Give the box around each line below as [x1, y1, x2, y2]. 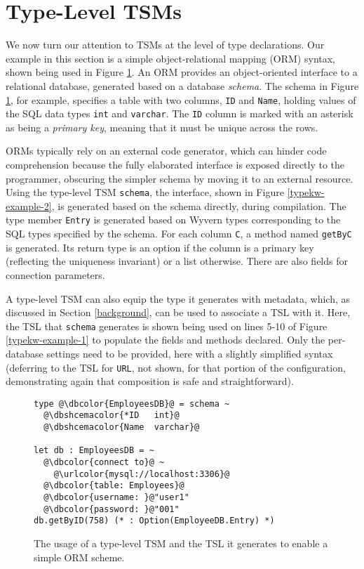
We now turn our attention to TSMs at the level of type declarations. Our [6, 37, 325, 52]
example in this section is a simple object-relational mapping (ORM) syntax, [6, 51, 336, 65]
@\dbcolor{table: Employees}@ [43, 480, 184, 491]
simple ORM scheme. [34, 549, 125, 564]
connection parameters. [6, 267, 105, 282]
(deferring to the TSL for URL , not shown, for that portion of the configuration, [6, 360, 346, 374]
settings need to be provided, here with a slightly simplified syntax [46, 346, 333, 360]
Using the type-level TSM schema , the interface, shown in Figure [6, 185, 284, 200]
